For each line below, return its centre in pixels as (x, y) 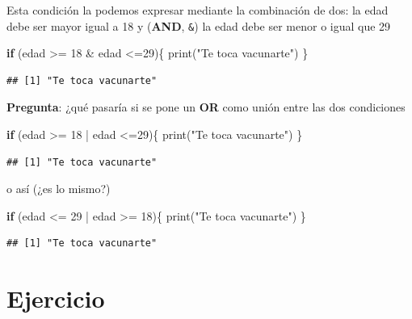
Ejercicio (56, 298)
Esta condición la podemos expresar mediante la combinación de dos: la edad (198, 10)
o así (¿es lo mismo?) (59, 189)
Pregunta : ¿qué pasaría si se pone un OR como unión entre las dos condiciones (206, 107)
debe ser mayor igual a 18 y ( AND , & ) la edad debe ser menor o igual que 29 (199, 25)
